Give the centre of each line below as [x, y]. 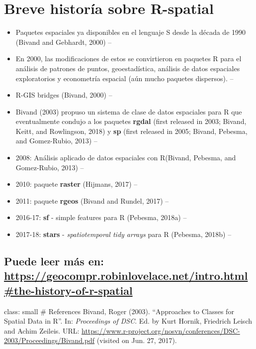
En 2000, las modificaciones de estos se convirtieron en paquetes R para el [128, 58]
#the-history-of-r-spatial [68, 290]
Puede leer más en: [54, 261]
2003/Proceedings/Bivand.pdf [49, 340]
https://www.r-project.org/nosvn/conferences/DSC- [161, 330]
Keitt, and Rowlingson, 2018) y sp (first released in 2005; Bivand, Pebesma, [131, 131]
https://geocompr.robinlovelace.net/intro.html [126, 276]
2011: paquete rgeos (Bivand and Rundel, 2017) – [92, 200]
